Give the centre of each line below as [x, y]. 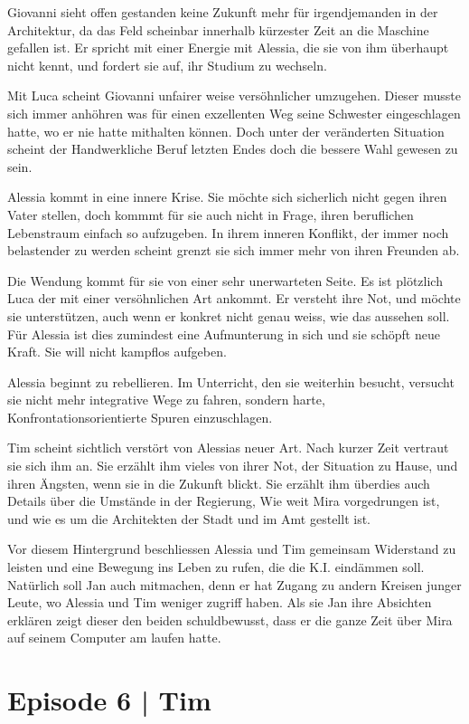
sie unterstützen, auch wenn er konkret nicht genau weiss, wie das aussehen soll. [229, 315]
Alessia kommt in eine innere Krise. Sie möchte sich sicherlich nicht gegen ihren [227, 197]
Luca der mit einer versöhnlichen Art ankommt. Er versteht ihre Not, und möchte [234, 298]
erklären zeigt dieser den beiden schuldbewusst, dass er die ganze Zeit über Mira [230, 619]
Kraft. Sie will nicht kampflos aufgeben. [117, 352]
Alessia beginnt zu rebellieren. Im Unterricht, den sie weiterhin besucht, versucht [231, 381]
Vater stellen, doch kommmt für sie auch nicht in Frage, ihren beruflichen [211, 214]
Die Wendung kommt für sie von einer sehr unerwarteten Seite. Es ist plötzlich [225, 280]
